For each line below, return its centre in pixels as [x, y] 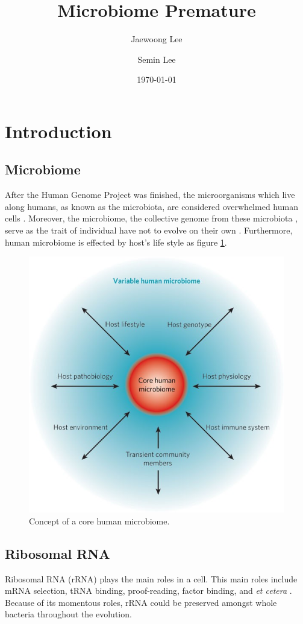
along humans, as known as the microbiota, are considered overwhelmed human [151, 206]
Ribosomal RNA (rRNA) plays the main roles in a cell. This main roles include [151, 578]
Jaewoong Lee [157, 39]
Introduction [58, 131]
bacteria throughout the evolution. [68, 614]
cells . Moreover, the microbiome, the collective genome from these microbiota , [151, 218]
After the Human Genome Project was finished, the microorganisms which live [150, 195]
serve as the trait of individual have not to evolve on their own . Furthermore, [149, 230]
